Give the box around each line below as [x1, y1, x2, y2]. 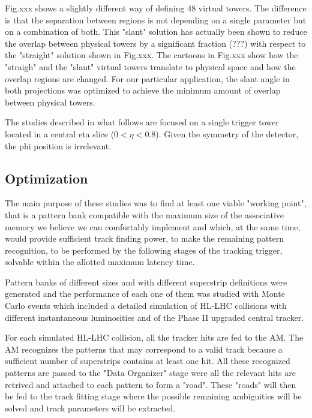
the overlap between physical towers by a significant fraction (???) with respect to [5, 37, 306, 49]
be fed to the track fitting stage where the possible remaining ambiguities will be [5, 390, 302, 402]
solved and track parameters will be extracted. [5, 401, 176, 414]
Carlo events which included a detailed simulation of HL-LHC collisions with [5, 299, 287, 312]
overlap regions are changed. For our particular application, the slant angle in [5, 72, 290, 85]
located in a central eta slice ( [5, 127, 115, 140]
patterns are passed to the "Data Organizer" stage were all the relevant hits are [5, 366, 296, 379]
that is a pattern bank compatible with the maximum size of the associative [5, 208, 284, 221]
